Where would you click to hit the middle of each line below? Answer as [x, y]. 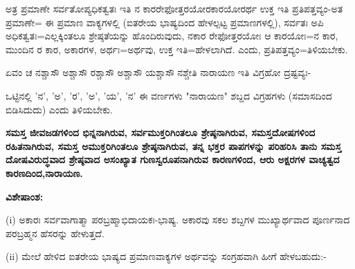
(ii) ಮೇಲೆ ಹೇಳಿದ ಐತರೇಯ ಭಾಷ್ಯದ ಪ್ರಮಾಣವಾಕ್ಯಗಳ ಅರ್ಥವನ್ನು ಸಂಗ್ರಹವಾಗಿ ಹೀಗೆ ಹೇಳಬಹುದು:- [166, 256]
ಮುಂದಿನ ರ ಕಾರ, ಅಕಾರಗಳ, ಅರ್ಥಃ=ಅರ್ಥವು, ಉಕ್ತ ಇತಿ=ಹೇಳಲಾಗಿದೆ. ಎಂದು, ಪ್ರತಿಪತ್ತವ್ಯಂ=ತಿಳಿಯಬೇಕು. [177, 49]
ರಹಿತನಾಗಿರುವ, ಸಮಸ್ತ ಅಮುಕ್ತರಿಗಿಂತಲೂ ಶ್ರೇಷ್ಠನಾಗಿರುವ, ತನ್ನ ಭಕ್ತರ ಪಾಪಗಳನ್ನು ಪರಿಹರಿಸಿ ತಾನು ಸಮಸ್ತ [174, 146]
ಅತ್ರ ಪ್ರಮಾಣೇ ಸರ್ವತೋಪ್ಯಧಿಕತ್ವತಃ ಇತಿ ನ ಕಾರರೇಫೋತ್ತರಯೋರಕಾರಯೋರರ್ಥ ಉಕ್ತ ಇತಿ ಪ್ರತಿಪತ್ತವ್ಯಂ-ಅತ [174, 8]
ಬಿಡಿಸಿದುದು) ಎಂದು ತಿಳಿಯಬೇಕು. [59, 109]
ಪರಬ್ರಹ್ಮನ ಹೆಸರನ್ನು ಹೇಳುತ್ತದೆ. [55, 233]
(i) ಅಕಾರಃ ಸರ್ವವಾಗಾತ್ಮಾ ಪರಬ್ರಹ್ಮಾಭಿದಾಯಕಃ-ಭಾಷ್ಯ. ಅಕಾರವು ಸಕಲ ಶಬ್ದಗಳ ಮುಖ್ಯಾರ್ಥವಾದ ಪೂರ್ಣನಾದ [178, 220]
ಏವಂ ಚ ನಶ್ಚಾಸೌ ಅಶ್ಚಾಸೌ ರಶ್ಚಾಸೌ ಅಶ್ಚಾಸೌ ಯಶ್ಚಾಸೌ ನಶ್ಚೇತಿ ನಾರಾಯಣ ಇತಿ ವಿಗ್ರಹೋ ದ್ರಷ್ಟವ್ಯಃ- [158, 72]
